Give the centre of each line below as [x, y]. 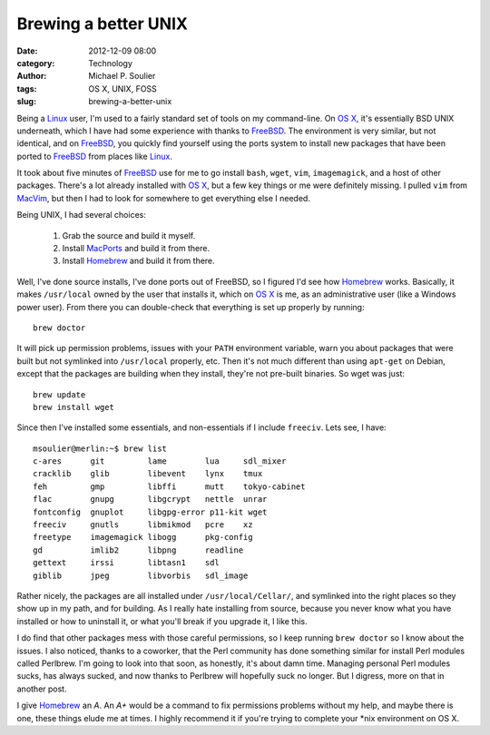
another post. [42, 689]
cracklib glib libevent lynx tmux [148, 474]
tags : [27, 88]
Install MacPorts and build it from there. [136, 249]
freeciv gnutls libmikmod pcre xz [143, 525]
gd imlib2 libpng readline [138, 550]
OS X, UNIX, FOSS [123, 88]
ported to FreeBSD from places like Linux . [94, 156]
